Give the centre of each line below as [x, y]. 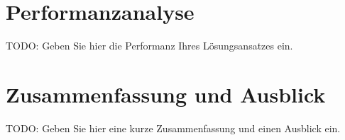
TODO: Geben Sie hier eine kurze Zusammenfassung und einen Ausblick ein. [173, 128]
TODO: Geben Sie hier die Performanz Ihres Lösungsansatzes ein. [149, 46]
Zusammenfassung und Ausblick [166, 94]
